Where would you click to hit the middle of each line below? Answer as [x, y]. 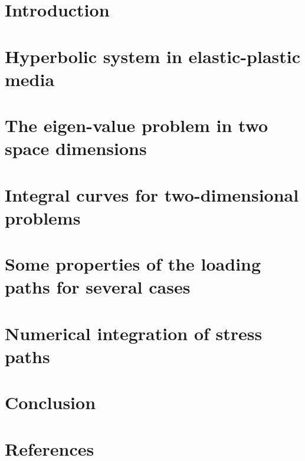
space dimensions [76, 148]
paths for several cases [98, 287]
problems [43, 217]
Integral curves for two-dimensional [152, 194]
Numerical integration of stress [134, 333]
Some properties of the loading [133, 264]
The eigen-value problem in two [137, 125]
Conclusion [50, 402]
